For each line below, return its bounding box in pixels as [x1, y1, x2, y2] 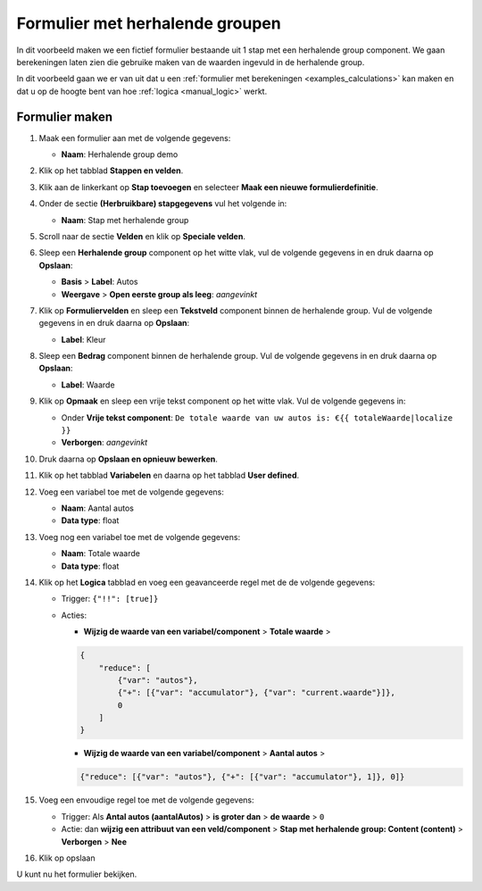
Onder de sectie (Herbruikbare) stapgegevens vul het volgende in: [38, 198, 287, 209]
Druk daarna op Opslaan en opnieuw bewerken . [38, 454, 218, 464]
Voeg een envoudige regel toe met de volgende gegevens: [38, 795, 254, 805]
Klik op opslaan [38, 853, 96, 863]
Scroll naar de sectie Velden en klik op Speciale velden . [38, 230, 245, 241]
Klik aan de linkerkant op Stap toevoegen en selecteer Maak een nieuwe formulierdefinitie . [38, 181, 378, 192]
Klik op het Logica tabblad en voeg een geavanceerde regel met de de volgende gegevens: [38, 577, 376, 587]
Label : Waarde [61, 379, 115, 390]
